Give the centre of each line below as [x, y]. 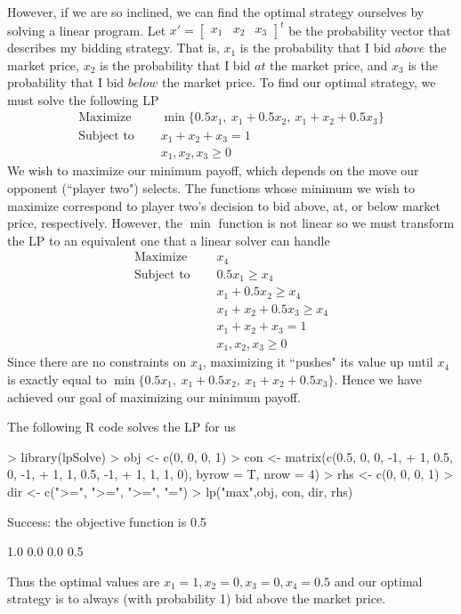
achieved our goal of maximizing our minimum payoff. [154, 396]
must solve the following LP [83, 99]
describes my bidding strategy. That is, [113, 48]
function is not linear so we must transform [336, 223]
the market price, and [329, 65]
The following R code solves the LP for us [121, 427]
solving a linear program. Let [87, 30]
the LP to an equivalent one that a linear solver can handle [169, 240]
